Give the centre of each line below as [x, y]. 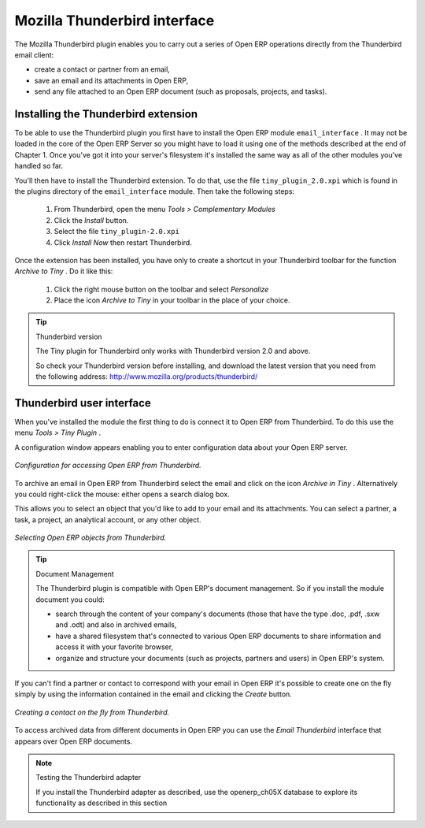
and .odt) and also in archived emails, [116, 625]
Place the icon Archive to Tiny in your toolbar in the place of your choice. [172, 300]
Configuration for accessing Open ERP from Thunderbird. [108, 466]
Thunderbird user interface [83, 403]
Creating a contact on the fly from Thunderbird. [92, 712]
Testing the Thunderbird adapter [89, 778]
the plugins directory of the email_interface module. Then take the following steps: [155, 191]
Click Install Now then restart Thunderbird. [123, 242]
